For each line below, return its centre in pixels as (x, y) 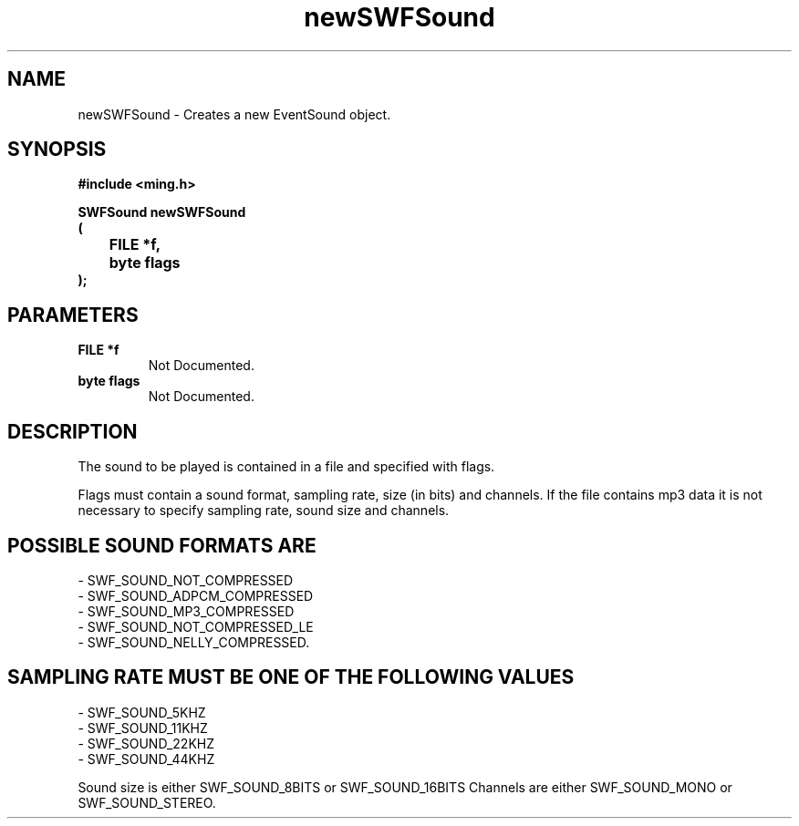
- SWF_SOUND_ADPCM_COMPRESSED (196, 595)
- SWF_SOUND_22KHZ (146, 743)
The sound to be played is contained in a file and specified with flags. (286, 467)
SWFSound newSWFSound (162, 212)
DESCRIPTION (73, 431)
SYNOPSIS (57, 150)
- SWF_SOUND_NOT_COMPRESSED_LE (196, 626)
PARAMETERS (73, 315)
